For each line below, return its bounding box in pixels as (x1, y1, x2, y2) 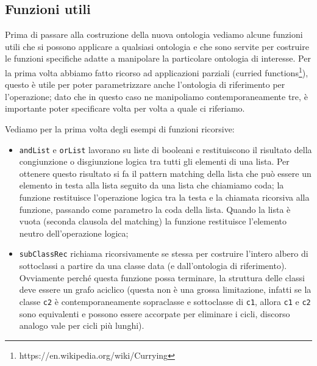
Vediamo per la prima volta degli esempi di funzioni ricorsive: (5, 123, 235, 135)
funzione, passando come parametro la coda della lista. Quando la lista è (19, 203, 291, 215)
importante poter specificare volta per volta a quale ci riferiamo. (5, 102, 245, 115)
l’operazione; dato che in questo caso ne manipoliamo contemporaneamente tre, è (5, 90, 308, 102)
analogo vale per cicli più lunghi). (19, 319, 144, 332)
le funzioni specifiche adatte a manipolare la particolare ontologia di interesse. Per (5, 52, 311, 65)
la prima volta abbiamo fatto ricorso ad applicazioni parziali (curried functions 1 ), (5, 64, 308, 79)
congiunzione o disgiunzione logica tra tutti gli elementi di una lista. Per (19, 155, 290, 168)
